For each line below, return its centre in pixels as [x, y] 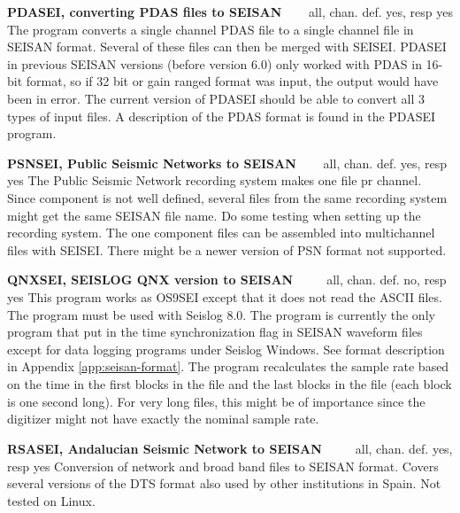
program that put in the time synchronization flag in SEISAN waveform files [215, 332]
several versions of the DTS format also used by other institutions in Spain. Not [224, 483]
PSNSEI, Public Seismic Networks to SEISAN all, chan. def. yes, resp [227, 163]
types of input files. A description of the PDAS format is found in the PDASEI [222, 116]
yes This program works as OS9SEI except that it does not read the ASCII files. [225, 297]
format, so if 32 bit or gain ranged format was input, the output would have [232, 81]
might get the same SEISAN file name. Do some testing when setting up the [214, 215]
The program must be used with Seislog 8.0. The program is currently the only [221, 314]
